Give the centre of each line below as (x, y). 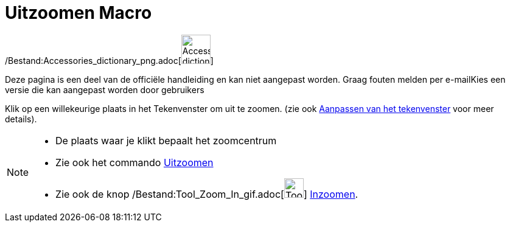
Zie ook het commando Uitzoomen (134, 162)
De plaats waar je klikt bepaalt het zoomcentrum (166, 140)
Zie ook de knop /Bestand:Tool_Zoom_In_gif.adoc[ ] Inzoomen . (207, 194)
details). (21, 119)
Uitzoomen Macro (79, 13)
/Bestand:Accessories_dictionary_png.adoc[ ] (109, 60)
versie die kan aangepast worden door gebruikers (105, 89)
